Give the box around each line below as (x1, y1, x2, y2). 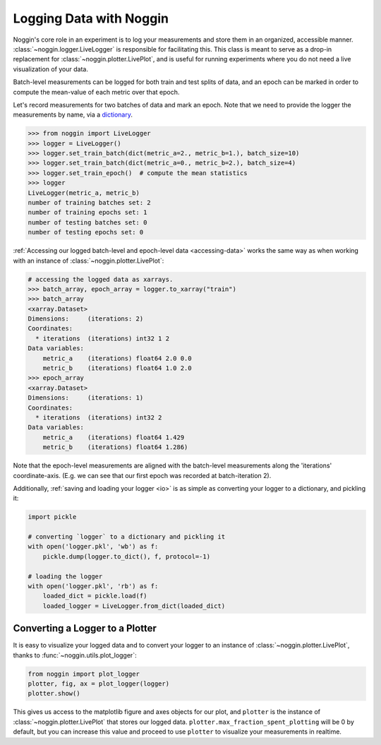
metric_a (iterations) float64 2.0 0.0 (42, 354, 192, 362)
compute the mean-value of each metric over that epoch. (13, 88, 180, 96)
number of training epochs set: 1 (28, 208, 147, 217)
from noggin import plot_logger (28, 669, 140, 678)
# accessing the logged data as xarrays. (28, 275, 174, 283)
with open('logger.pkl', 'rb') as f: (28, 583, 159, 590)
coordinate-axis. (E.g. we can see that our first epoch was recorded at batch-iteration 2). (13, 471, 272, 479)
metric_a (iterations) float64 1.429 (42, 433, 185, 441)
